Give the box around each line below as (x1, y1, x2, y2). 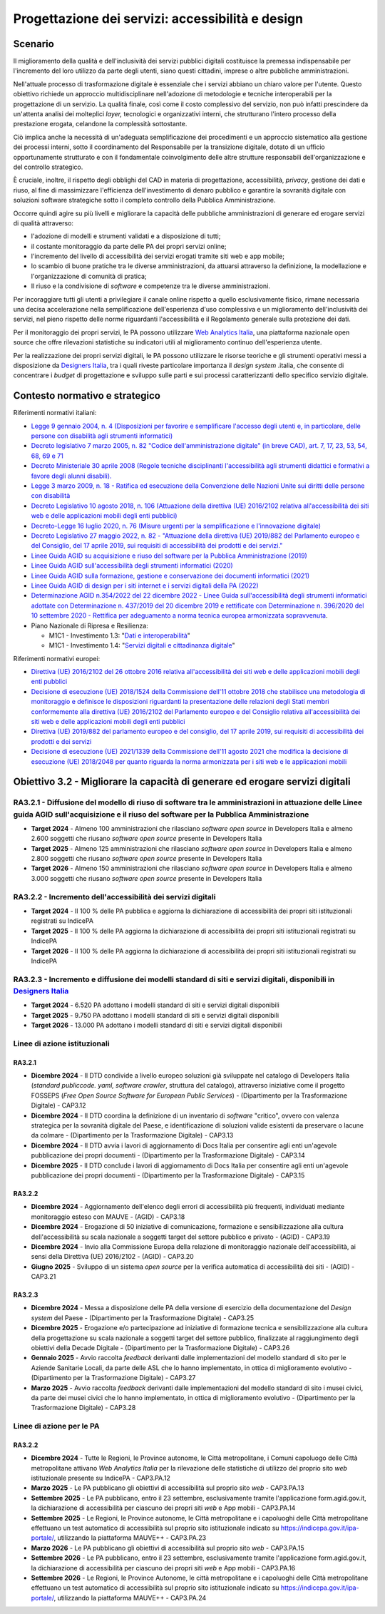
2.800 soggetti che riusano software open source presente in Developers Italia (31, 854, 262, 863)
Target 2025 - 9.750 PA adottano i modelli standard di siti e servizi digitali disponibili (31, 1011, 279, 1019)
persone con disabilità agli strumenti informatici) (31, 431, 173, 440)
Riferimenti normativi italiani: (13, 409, 97, 417)
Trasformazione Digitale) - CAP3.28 (31, 1404, 136, 1412)
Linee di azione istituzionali (13, 1038, 110, 1048)
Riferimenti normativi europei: (13, 654, 101, 663)
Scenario (13, 38, 55, 50)
